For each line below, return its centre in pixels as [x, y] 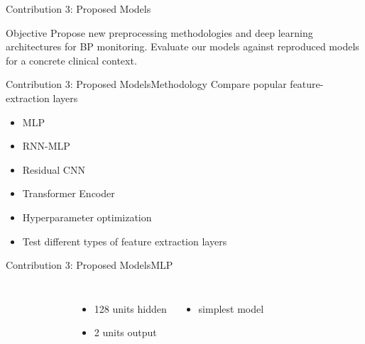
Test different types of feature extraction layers [125, 241]
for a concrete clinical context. [71, 60]
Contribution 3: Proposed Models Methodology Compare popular [146, 84]
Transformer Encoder [69, 193]
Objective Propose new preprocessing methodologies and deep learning [159, 32]
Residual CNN [54, 169]
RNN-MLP [46, 146]
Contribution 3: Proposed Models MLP [89, 265]
